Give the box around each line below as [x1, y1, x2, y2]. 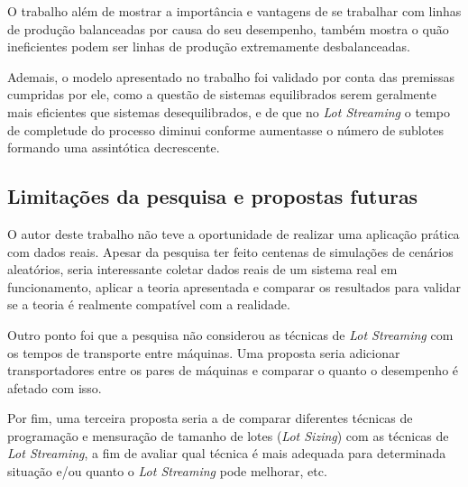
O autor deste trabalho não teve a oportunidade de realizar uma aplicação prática [7, 224, 460, 243]
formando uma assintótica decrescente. [7, 138, 220, 157]
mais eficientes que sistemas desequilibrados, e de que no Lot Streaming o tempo [7, 102, 450, 121]
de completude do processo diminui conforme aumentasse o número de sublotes [7, 120, 444, 139]
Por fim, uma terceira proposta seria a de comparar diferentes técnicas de [7, 409, 413, 427]
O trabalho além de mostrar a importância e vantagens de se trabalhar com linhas [7, 2, 462, 20]
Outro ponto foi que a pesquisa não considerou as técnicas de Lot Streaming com [7, 325, 454, 344]
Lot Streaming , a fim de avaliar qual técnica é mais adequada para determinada [7, 444, 446, 463]
